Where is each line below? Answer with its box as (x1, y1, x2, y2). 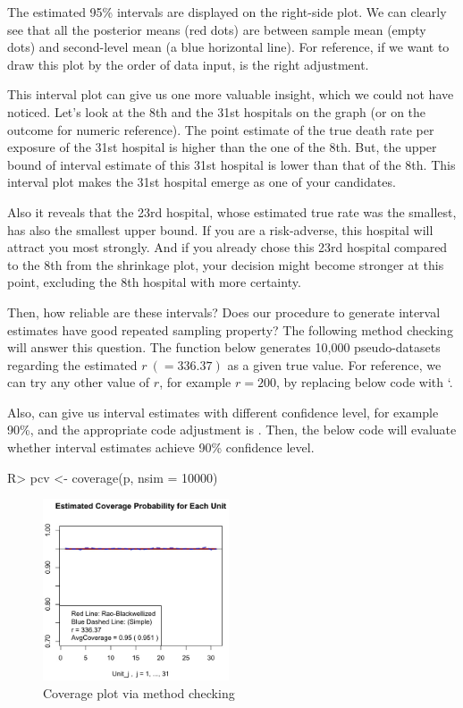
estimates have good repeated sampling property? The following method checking (7, 320, 453, 339)
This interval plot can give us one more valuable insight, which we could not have (7, 85, 454, 104)
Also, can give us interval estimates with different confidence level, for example (7, 402, 439, 421)
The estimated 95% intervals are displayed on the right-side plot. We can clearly (7, 3, 447, 21)
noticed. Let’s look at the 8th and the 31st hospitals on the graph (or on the (7, 102, 426, 121)
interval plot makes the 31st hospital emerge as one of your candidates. (7, 173, 396, 191)
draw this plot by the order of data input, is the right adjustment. (7, 55, 369, 73)
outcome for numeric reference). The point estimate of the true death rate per (7, 120, 434, 139)
